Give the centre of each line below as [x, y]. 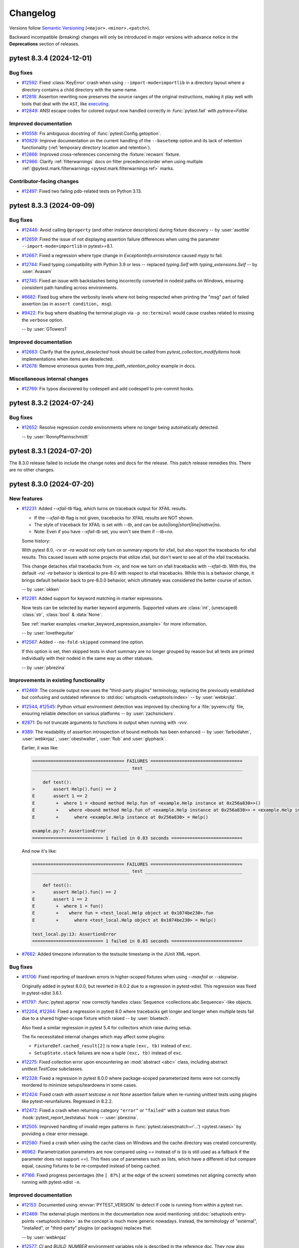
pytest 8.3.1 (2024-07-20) [51, 451]
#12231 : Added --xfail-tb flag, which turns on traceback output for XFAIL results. [104, 509]
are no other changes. [32, 470]
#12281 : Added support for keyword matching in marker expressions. [92, 599]
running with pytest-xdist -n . [51, 1182]
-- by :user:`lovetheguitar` [48, 633]
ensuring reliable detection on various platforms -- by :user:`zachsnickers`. [99, 713]
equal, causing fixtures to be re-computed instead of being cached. [91, 1166]
